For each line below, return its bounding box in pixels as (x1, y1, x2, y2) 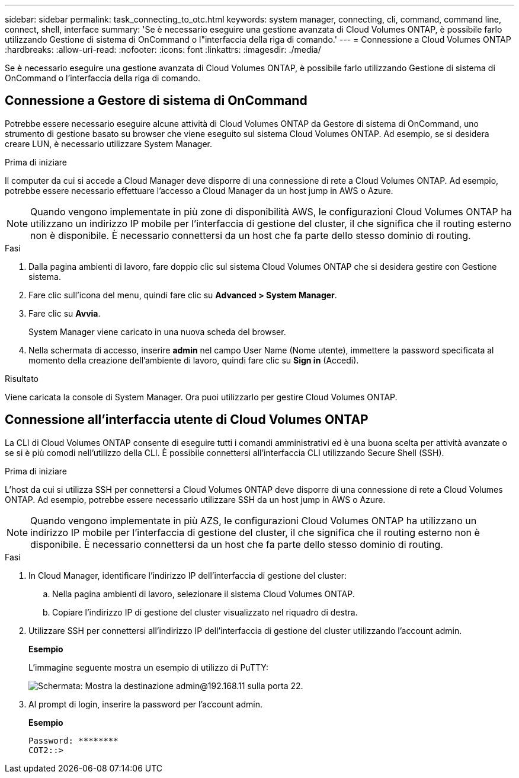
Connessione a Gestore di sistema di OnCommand (5, 93, 307, 109)
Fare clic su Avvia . (28, 308, 101, 318)
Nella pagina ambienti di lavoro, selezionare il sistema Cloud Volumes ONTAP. (52, 588, 355, 599)
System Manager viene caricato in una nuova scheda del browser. (28, 326, 286, 337)
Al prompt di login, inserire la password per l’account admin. (28, 699, 262, 709)
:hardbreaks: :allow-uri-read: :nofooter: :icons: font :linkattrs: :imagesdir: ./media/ (5, 44, 321, 55)
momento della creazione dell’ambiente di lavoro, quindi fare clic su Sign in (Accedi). (28, 355, 359, 365)
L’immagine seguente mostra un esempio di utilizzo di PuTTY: (28, 662, 268, 672)
